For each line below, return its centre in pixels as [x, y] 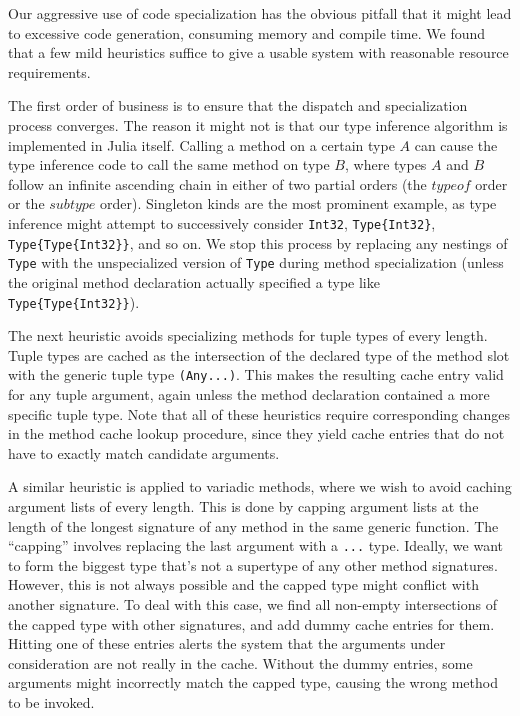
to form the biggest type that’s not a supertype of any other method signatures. [253, 564]
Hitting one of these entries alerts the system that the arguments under [227, 643]
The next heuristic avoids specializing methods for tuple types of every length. [248, 335]
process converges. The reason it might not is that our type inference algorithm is [258, 124]
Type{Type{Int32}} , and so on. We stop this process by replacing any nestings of [258, 242]
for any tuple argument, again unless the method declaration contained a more [249, 394]
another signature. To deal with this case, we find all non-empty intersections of [252, 604]
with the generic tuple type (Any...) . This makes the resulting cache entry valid [256, 374]
